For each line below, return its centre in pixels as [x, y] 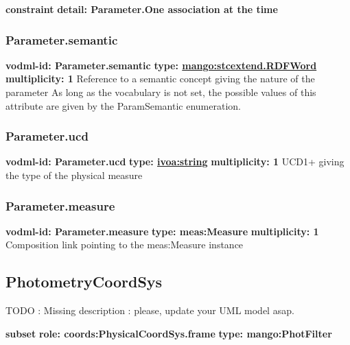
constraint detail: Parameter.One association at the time [142, 9]
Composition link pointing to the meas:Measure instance [125, 245]
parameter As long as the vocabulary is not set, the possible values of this [161, 92]
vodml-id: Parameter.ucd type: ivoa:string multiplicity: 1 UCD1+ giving [175, 162]
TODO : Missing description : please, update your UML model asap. [150, 310]
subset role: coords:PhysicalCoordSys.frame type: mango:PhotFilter [169, 333]
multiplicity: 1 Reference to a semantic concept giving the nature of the [160, 79]
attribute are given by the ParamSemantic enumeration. [123, 105]
